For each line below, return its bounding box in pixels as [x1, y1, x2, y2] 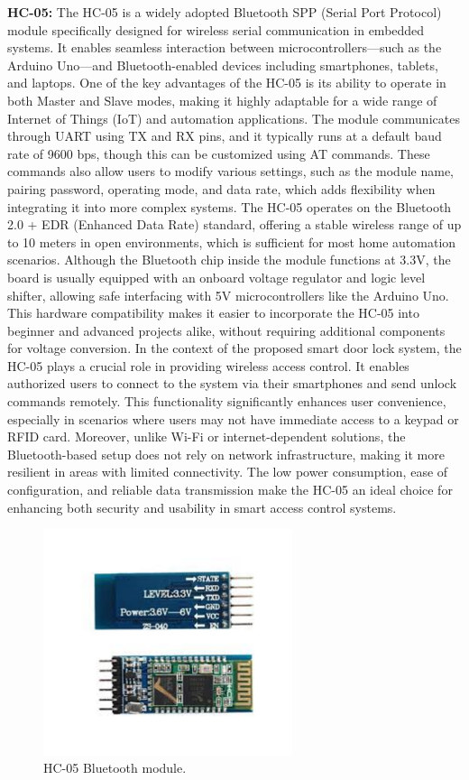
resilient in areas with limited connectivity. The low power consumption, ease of [7, 462, 448, 481]
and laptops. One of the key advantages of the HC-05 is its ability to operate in [7, 73, 446, 92]
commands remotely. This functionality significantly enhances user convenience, [7, 392, 446, 411]
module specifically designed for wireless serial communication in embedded [7, 20, 425, 39]
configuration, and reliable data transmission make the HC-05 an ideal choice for [7, 480, 453, 499]
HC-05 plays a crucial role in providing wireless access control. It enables [7, 356, 409, 375]
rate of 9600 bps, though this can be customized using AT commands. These [7, 144, 430, 162]
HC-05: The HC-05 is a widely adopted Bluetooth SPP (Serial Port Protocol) [7, 3, 442, 21]
